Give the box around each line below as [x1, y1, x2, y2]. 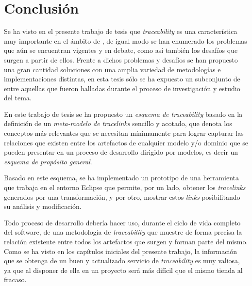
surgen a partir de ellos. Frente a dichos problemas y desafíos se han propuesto [4, 54, 238, 64]
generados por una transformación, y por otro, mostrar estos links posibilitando [4, 191, 240, 202]
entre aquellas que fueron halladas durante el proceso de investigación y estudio [4, 83, 240, 93]
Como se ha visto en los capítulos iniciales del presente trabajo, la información [4, 246, 237, 256]
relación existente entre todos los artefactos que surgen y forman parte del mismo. [4, 237, 248, 246]
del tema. [4, 93, 32, 103]
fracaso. [4, 274, 27, 285]
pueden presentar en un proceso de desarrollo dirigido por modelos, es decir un [4, 147, 238, 157]
